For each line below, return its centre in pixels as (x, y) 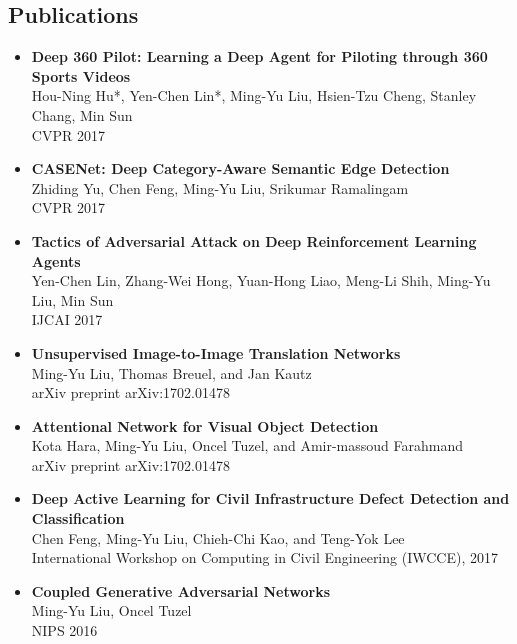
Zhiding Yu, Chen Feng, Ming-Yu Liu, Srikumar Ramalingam (220, 187)
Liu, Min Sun (72, 299)
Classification (78, 518)
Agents (56, 260)
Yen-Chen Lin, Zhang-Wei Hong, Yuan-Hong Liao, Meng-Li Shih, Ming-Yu (261, 280)
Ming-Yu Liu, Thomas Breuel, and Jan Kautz (171, 372)
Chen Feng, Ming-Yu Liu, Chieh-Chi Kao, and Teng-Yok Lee (218, 537)
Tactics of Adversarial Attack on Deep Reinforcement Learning (254, 240)
